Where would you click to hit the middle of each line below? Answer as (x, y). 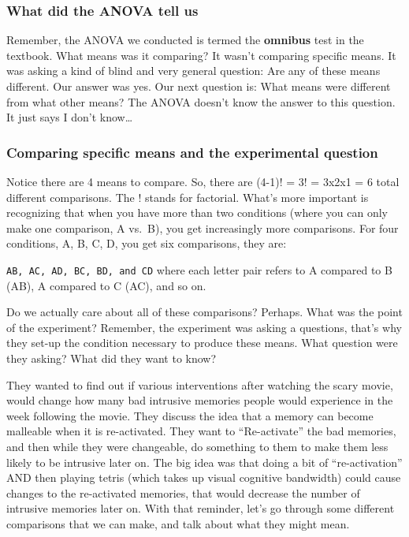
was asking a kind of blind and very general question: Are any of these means (193, 71)
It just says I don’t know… (70, 117)
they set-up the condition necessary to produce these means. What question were (202, 343)
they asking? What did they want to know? (112, 358)
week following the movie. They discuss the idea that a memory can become (190, 415)
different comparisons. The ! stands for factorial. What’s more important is (188, 197)
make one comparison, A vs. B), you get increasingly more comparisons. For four (203, 227)
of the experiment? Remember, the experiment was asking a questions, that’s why (204, 327)
